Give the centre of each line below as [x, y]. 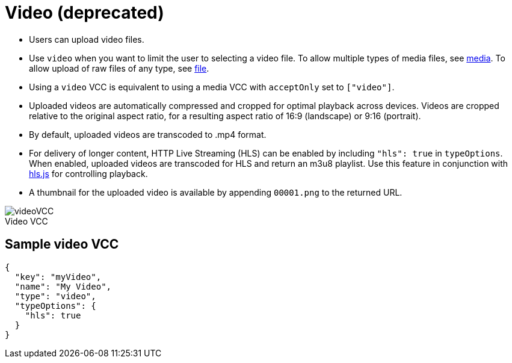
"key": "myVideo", [58, 277]
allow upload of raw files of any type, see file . [119, 68]
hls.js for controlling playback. [88, 173]
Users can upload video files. [87, 39]
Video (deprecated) [85, 13]
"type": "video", [55, 296]
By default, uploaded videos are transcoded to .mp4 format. [148, 134]
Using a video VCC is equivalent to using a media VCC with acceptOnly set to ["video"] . [212, 87]
